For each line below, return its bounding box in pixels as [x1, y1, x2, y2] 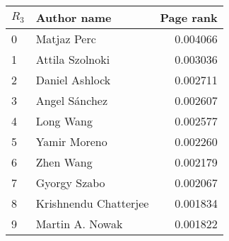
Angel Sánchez [35, 92, 107, 108]
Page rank [160, 9, 218, 26]
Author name [35, 9, 112, 26]
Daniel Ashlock [35, 72, 111, 88]
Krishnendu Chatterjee [35, 195, 149, 211]
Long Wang [35, 113, 93, 129]
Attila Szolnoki [35, 51, 110, 67]
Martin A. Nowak [35, 215, 123, 232]
